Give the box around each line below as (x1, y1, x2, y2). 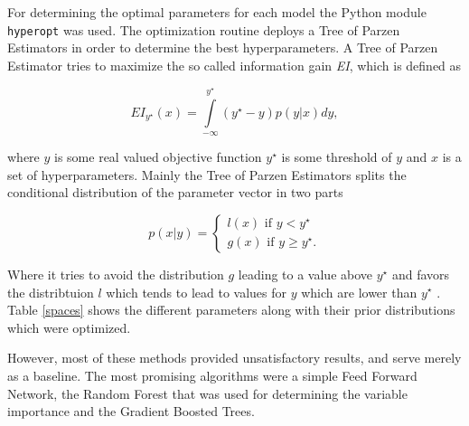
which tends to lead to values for (106, 282, 287, 301)
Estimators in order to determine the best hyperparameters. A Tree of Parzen (7, 38, 438, 57)
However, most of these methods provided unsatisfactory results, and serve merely (7, 348, 462, 367)
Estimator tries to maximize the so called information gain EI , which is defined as (7, 55, 462, 74)
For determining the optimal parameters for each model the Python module (7, 3, 427, 21)
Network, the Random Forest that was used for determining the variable (7, 383, 408, 402)
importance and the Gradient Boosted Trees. (7, 402, 255, 421)
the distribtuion (7, 282, 94, 301)
